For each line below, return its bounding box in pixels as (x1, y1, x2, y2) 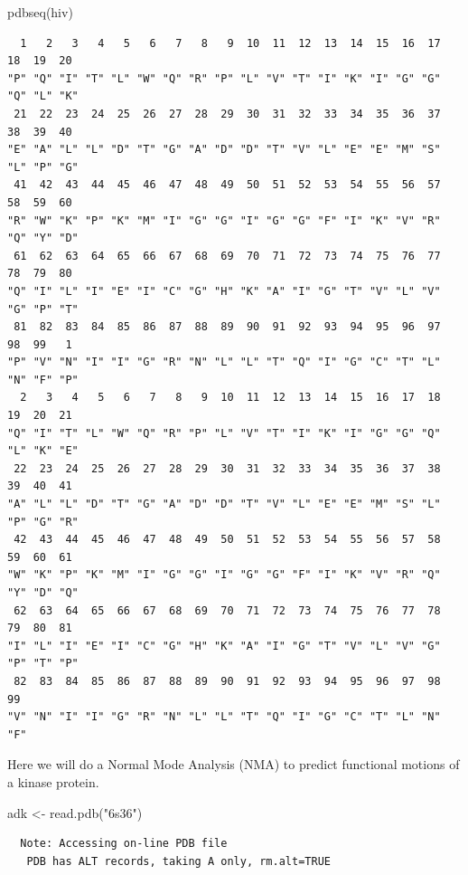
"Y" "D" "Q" (7, 586, 79, 599)
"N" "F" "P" (7, 373, 79, 386)
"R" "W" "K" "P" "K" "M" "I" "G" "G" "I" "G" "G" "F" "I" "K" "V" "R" (7, 214, 441, 227)
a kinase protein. (7, 772, 99, 791)
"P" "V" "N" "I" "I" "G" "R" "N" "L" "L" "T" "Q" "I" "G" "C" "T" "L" (7, 356, 441, 369)
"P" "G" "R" (7, 515, 79, 528)
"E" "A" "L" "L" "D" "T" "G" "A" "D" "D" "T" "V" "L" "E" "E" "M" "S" (7, 143, 441, 157)
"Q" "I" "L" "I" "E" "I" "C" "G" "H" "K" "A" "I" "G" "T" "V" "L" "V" (7, 284, 441, 298)
